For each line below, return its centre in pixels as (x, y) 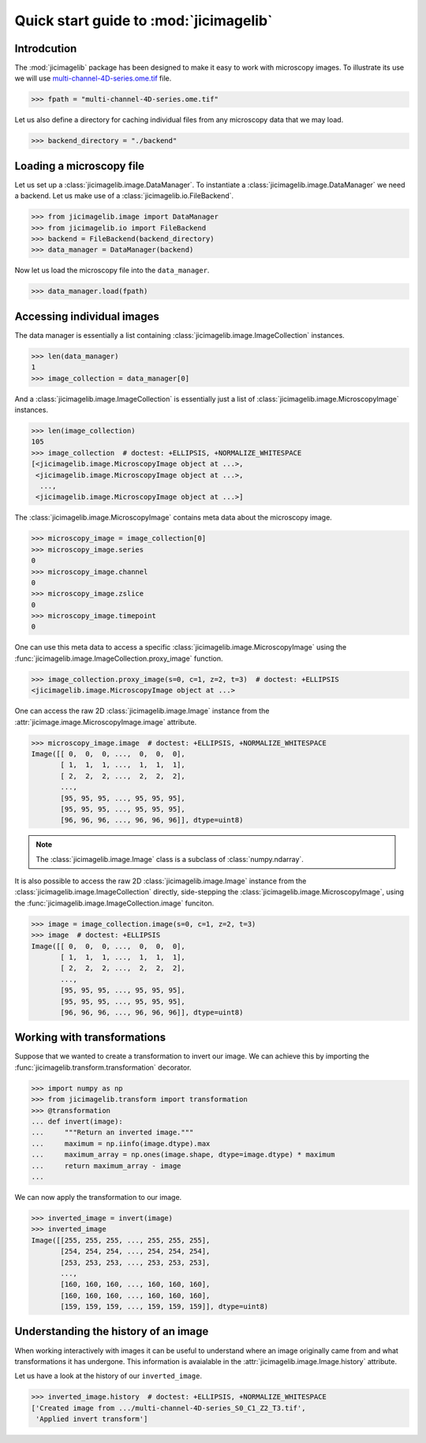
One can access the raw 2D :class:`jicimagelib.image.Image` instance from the (142, 711)
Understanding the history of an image (112, 1331)
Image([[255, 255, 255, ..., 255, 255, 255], (121, 1240)
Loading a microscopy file (80, 166)
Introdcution (46, 49)
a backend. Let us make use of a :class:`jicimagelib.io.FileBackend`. (124, 196)
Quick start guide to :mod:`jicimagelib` (144, 21)
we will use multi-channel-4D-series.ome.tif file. (93, 78)
